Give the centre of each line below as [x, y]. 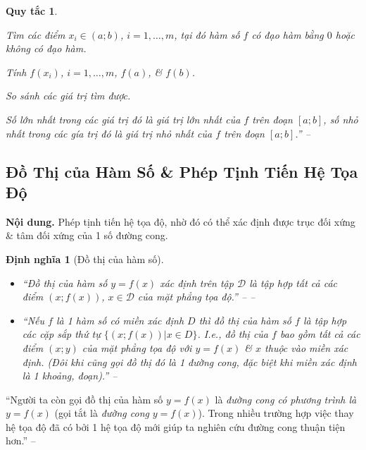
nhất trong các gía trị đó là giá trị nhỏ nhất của [109, 133]
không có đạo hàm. [46, 48]
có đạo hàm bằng [288, 34]
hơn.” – [21, 440]
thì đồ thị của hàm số [245, 320]
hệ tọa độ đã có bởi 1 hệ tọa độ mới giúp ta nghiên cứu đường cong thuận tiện [176, 426]
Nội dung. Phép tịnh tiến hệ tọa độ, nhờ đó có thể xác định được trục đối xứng [181, 221]
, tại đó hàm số [207, 34]
